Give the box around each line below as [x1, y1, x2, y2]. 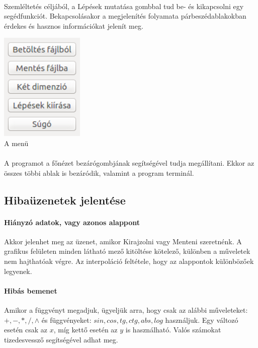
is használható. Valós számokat [125, 324, 221, 335]
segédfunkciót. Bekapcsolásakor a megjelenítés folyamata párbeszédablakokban [4, 11, 246, 21]
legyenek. [4, 265, 32, 276]
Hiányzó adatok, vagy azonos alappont [4, 217, 140, 227]
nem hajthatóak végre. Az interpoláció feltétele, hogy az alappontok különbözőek [4, 255, 254, 266]
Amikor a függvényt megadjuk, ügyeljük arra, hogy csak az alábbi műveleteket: [4, 304, 248, 315]
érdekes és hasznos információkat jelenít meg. [4, 20, 143, 31]
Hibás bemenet [4, 285, 57, 296]
